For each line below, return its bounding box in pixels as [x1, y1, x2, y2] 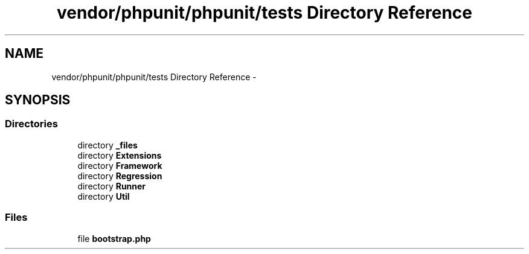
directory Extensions [77, 150, 162, 160]
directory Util [77, 191, 130, 202]
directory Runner [77, 180, 146, 191]
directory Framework [77, 160, 162, 171]
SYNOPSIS [5, 92, 71, 108]
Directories [5, 118, 58, 130]
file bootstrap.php [77, 233, 151, 244]
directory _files [77, 139, 138, 150]
